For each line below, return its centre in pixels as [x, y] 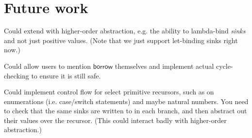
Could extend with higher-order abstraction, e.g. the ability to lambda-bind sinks [125, 31]
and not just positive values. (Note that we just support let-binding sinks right [121, 40]
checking [17, 75]
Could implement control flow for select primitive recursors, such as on [109, 92]
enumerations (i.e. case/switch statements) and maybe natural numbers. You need [126, 101]
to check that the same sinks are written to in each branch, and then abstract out [126, 111]
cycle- [224, 66]
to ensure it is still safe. [66, 75]
